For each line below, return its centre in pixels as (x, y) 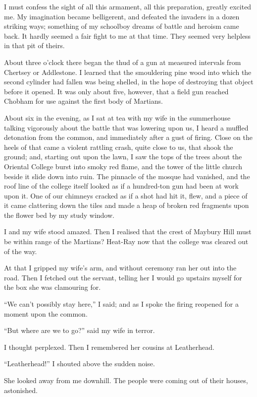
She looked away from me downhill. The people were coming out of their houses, (126, 380)
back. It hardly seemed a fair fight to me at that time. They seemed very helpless (128, 35)
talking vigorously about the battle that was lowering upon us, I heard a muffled (126, 127)
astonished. (21, 390)
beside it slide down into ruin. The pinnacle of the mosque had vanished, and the (127, 176)
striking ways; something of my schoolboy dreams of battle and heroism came (122, 26)
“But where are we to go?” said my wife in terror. (79, 330)
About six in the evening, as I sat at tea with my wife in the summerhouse (117, 117)
